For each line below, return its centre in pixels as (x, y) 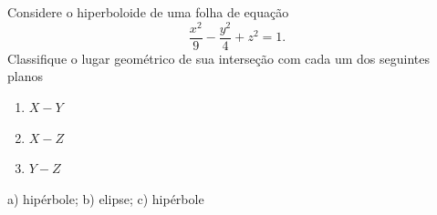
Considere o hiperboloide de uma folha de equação (148, 12)
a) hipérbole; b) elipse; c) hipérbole (106, 198)
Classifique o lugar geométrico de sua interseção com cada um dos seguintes (218, 58)
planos (25, 76)
